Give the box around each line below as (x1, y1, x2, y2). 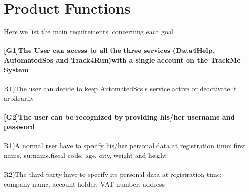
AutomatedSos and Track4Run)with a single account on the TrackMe (4, 54, 241, 65)
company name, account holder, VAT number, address (4, 178, 165, 189)
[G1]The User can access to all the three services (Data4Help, (4, 45, 215, 55)
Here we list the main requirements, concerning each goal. (4, 26, 175, 36)
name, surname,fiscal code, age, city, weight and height (4, 150, 167, 160)
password (4, 122, 35, 132)
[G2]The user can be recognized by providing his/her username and (4, 112, 235, 122)
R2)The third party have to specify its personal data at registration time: (4, 169, 222, 179)
